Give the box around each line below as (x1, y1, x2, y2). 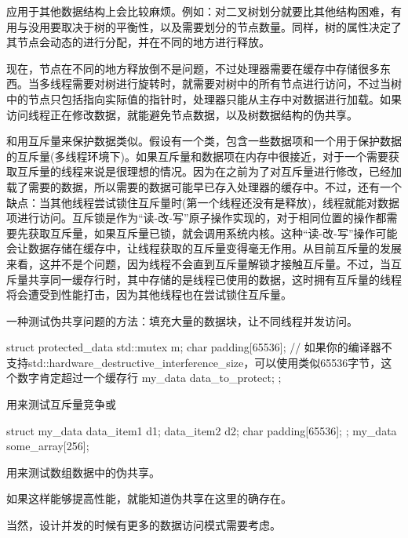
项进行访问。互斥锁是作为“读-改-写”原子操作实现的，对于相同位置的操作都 (6, 209, 387, 226)
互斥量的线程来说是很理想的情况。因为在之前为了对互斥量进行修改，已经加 (16, 163, 402, 180)
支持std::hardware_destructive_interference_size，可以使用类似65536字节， (6, 354, 381, 370)
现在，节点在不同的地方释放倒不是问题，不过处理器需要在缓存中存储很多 (6, 60, 380, 76)
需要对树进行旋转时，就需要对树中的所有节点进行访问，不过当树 (71, 75, 402, 92)
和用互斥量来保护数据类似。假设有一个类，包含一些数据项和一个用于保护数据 (6, 133, 402, 149)
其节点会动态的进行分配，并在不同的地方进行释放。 (6, 34, 270, 50)
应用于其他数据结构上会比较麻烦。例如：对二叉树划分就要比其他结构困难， (6, 3, 391, 19)
